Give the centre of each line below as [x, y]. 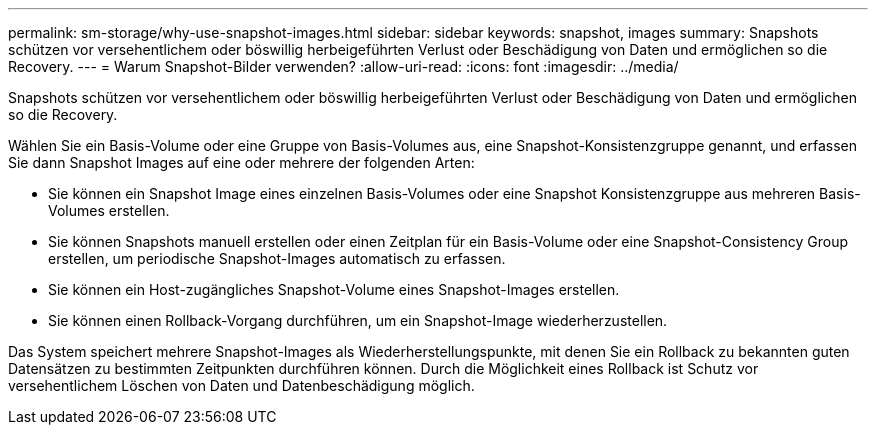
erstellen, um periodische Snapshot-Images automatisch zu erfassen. [277, 258]
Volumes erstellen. [109, 210]
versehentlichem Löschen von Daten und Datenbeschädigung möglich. [241, 385]
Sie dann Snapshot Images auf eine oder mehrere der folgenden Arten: [241, 162]
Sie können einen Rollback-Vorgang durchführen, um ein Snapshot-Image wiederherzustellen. [358, 320]
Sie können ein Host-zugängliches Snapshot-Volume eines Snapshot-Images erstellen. [334, 289]
